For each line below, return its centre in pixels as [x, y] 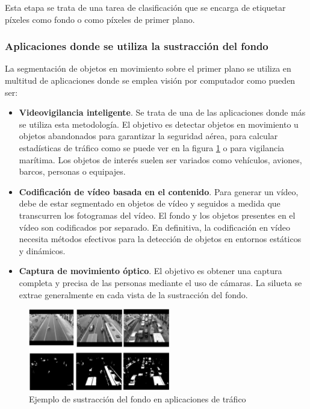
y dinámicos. [42, 250]
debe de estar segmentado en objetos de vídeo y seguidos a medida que [150, 203]
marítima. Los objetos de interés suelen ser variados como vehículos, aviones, [160, 159]
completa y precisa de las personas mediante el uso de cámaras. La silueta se [160, 282]
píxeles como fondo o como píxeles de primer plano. [100, 19]
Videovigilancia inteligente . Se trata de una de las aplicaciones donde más [162, 112]
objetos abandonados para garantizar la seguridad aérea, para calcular [148, 136]
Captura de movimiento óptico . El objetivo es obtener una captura [150, 271]
